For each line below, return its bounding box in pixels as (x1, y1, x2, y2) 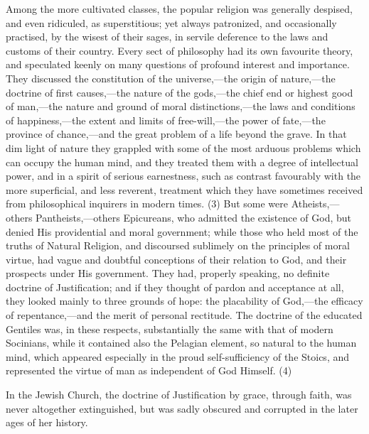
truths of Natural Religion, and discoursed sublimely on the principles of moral (6, 238, 350, 253)
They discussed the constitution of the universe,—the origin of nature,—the (6, 70, 336, 85)
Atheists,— (291, 196, 340, 211)
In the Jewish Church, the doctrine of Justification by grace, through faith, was (6, 387, 352, 402)
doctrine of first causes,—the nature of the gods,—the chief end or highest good (6, 85, 353, 99)
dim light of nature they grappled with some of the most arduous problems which (6, 140, 361, 155)
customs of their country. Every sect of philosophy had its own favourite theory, (6, 43, 353, 58)
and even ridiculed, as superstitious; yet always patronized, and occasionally (6, 15, 337, 30)
